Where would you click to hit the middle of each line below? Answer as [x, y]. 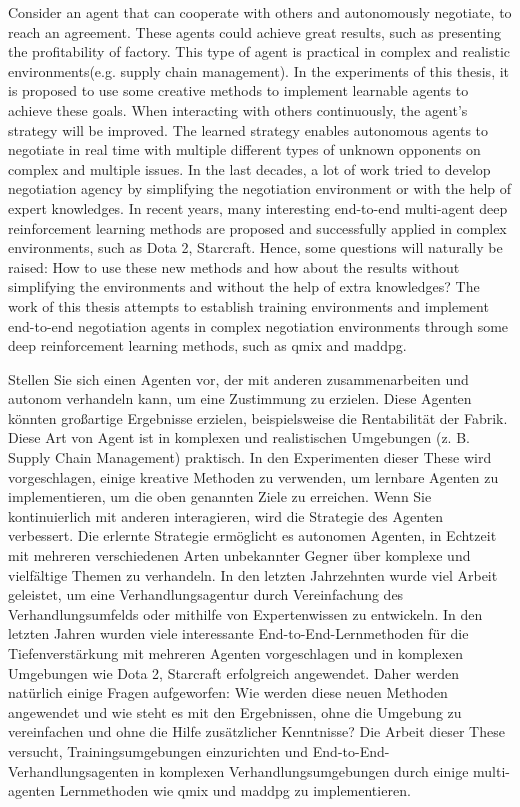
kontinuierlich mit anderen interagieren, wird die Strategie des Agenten [226, 515]
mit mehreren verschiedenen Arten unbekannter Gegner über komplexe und [239, 555]
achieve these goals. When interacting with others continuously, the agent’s [238, 109]
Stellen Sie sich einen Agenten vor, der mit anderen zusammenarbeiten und [238, 378]
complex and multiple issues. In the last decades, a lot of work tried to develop [249, 168]
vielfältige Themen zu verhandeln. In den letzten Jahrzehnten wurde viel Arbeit [253, 574]
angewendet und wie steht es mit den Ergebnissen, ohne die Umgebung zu [235, 711]
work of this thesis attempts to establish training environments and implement [248, 305]
